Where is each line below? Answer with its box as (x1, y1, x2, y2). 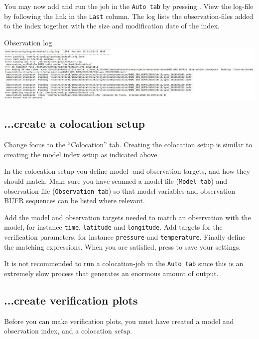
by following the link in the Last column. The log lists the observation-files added (4, 10, 254, 21)
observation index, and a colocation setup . (4, 326, 132, 336)
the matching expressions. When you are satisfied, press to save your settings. (4, 241, 241, 252)
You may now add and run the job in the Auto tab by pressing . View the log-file (4, 1, 254, 11)
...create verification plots (4, 292, 138, 308)
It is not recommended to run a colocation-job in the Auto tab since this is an (4, 258, 244, 269)
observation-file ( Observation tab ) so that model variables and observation (4, 185, 236, 196)
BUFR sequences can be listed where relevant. (4, 195, 145, 206)
